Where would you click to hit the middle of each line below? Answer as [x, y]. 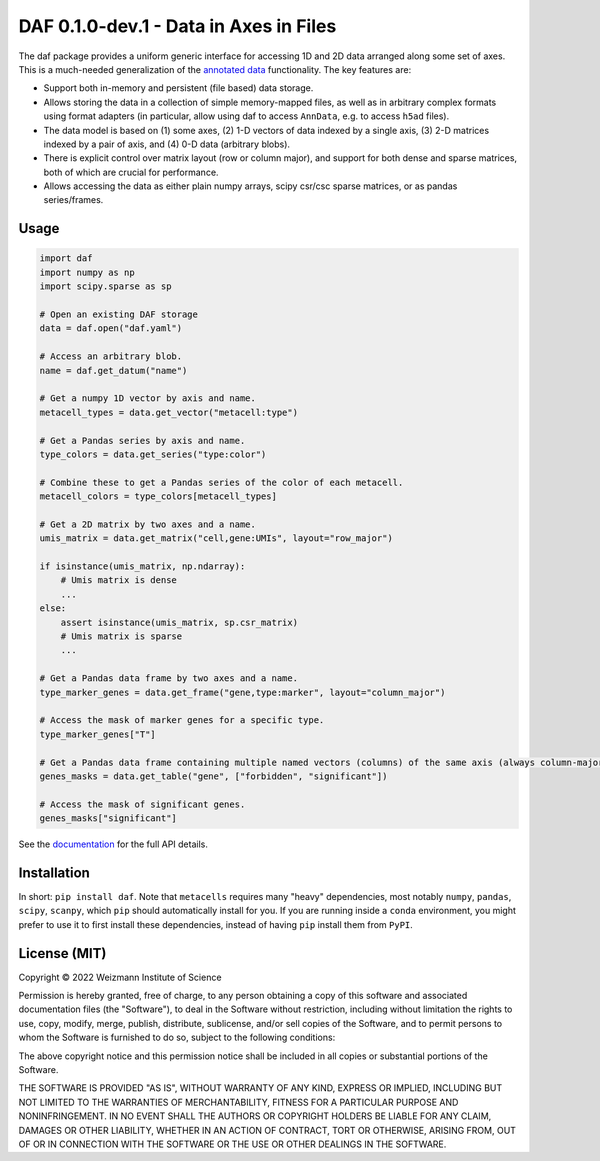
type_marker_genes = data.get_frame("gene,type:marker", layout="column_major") [242, 692]
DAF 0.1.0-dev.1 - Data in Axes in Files [177, 26]
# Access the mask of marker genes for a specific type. [182, 720]
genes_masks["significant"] [108, 818]
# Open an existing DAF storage [119, 314]
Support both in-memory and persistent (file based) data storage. [178, 88]
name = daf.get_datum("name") [113, 370]
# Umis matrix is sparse [121, 636]
